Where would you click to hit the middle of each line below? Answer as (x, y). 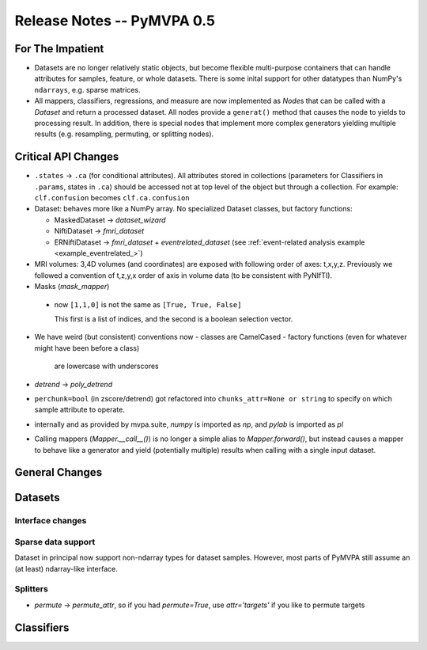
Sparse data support (55, 542)
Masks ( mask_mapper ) (72, 287)
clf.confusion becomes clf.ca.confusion (112, 198)
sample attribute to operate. (80, 410)
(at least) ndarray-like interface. (66, 568)
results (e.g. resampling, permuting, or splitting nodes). (124, 134)
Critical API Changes (67, 157)
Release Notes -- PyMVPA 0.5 (115, 21)
